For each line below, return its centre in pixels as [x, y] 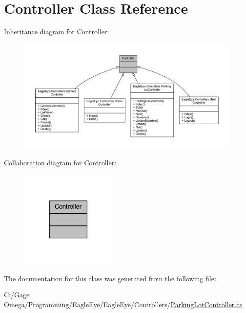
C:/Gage [17, 295]
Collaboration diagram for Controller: [60, 163]
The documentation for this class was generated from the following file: [110, 278]
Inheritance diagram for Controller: [57, 32]
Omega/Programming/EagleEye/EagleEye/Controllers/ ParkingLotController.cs [123, 304]
